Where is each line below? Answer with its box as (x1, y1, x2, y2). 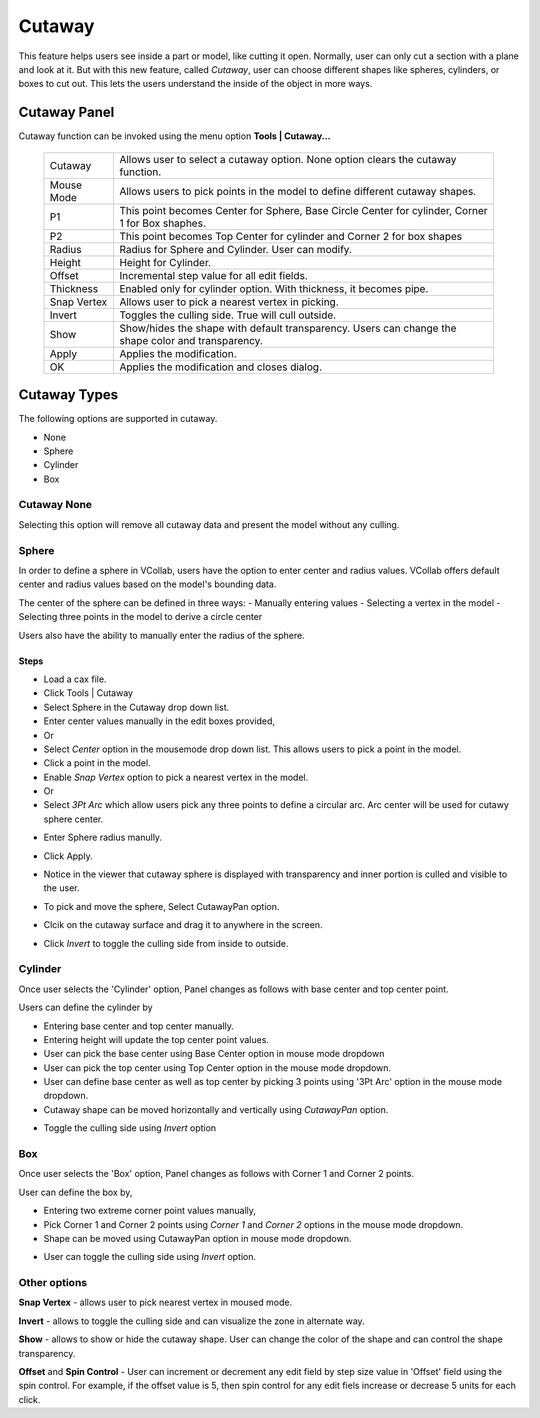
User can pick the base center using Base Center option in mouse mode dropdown (43, 1048, 385, 1060)
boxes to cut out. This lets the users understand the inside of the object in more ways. (18, 78, 373, 90)
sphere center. (43, 813, 104, 825)
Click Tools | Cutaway (43, 687, 134, 699)
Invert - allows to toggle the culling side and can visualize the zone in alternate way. (18, 1315, 365, 1327)
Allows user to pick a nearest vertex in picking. (119, 295, 339, 309)
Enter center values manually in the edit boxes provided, (43, 715, 275, 727)
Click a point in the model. (43, 757, 151, 769)
